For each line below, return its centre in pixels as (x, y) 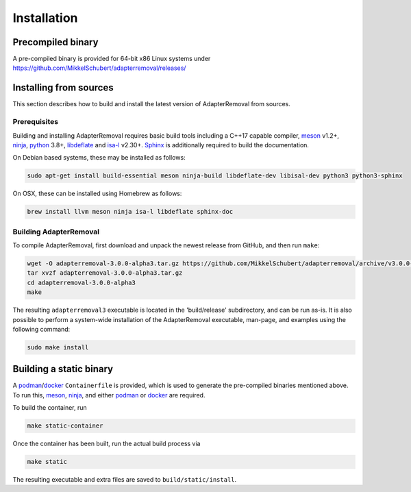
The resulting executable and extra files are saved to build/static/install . (125, 480)
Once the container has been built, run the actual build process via (107, 444)
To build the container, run (50, 408)
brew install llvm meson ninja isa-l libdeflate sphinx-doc (130, 212)
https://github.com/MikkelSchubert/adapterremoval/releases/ (99, 68)
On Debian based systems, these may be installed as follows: (99, 158)
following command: (41, 329)
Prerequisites (35, 122)
